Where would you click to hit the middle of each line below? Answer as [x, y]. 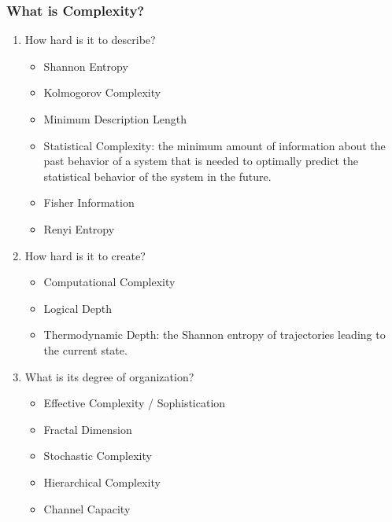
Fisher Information [89, 202]
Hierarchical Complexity [102, 482]
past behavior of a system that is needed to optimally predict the [201, 161]
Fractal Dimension [88, 429]
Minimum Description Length [115, 119]
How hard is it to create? [85, 255]
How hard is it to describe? [90, 40]
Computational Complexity [109, 282]
